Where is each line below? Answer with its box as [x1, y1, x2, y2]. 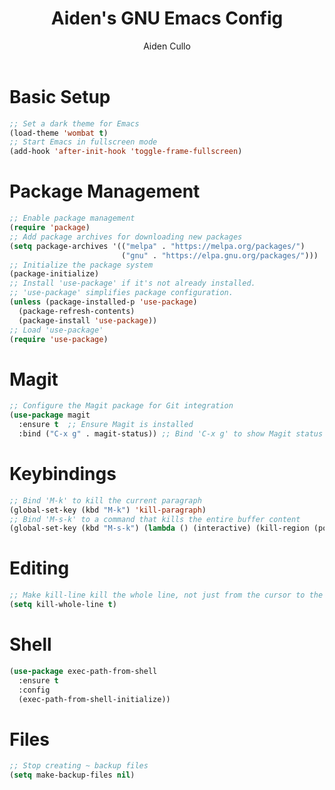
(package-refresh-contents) [18, 306, 136, 316]
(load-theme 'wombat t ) [9, 128, 109, 138]
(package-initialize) [9, 269, 100, 279]
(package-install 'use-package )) [18, 315, 158, 326]
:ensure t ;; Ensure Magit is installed [18, 420, 194, 430]
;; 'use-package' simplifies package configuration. [9, 288, 234, 298]
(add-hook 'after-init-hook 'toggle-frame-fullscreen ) [9, 147, 243, 157]
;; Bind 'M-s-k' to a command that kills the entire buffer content [9, 514, 301, 524]
